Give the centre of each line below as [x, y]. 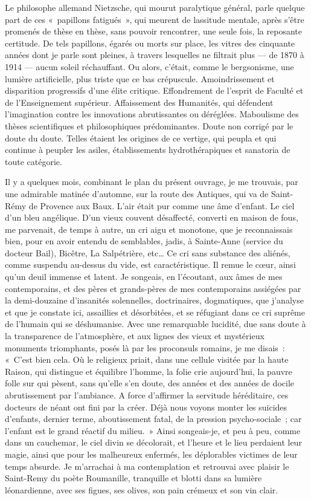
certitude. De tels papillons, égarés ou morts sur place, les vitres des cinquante [150, 43]
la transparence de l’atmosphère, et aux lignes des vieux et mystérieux [135, 336]
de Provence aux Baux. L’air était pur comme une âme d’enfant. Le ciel [162, 205]
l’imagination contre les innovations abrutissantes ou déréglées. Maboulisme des [152, 114]
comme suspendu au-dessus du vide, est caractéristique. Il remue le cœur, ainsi [150, 265]
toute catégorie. [34, 161]
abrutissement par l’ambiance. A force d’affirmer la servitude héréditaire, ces [147, 395]
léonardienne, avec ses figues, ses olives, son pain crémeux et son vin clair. [142, 489]
